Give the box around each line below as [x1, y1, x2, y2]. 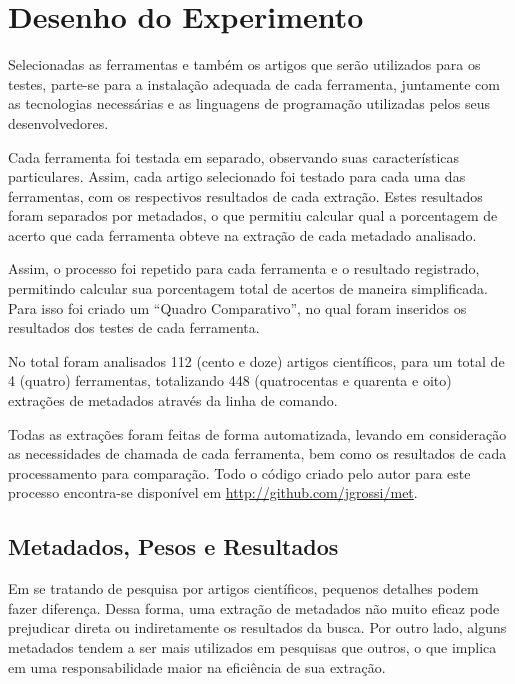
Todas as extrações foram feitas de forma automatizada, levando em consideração [8, 423, 507, 444]
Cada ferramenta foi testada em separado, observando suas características [8, 146, 460, 167]
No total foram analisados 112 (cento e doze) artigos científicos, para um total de [8, 350, 505, 371]
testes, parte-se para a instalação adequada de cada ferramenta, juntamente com [8, 73, 500, 94]
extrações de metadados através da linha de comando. [8, 390, 338, 411]
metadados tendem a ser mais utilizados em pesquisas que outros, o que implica [8, 636, 497, 657]
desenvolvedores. [8, 112, 109, 133]
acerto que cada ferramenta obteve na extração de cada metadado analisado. [8, 224, 477, 245]
